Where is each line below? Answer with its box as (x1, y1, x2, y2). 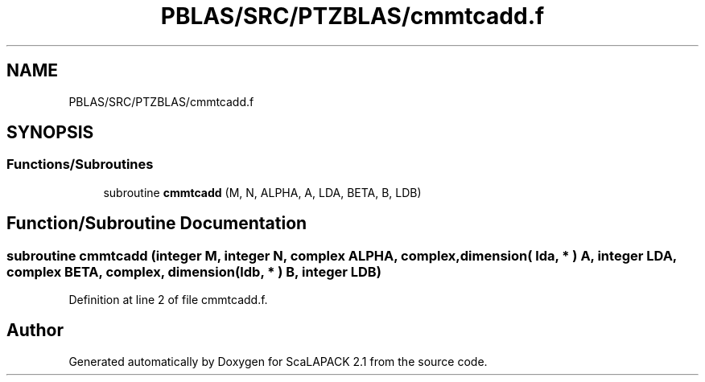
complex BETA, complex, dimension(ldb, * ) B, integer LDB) (6, 263, 381, 280)
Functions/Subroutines (6, 156, 154, 173)
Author (6, 320, 64, 341)
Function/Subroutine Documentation (6, 213, 307, 234)
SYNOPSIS (6, 122, 94, 143)
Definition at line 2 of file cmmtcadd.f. (68, 293, 268, 307)
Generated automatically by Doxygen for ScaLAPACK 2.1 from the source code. (68, 354, 488, 368)
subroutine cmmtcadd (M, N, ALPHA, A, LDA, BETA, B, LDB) (103, 185, 422, 199)
